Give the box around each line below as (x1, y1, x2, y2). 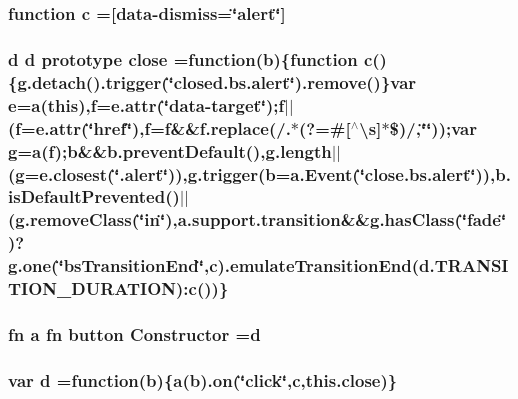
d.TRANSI (419, 253, 509, 278)
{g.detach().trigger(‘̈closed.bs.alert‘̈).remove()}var (8, 69, 417, 94)
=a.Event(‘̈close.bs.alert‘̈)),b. (275, 161, 511, 186)
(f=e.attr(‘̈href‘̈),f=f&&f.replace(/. (8, 115, 291, 140)
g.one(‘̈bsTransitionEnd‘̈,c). (8, 253, 231, 278)
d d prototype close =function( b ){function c (8, 46, 373, 71)
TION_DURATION (8, 276, 177, 301)
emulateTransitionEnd (230, 253, 412, 278)
